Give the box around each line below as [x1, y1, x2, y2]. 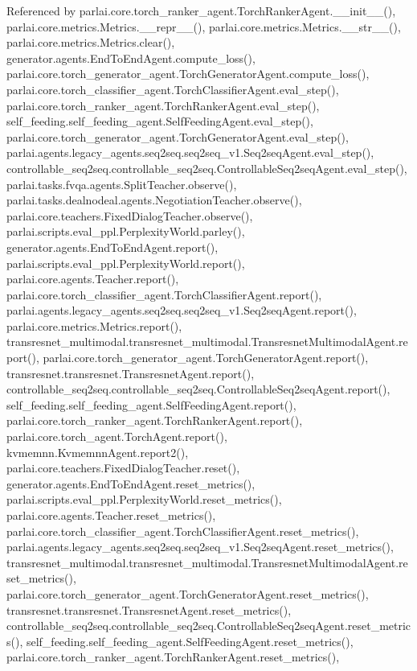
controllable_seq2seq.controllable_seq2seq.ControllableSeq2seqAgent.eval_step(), [6, 159, 407, 176]
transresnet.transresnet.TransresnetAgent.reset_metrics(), [6, 601, 292, 618]
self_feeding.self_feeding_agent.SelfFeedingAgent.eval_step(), [6, 113, 313, 130]
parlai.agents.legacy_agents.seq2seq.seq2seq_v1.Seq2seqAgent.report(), [6, 302, 357, 319]
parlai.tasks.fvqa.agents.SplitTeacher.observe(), [6, 175, 237, 192]
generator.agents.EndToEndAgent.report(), [6, 238, 219, 255]
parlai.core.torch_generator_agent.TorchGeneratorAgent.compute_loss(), [6, 65, 370, 82]
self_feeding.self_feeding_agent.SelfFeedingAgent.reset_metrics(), [26, 632, 354, 649]
